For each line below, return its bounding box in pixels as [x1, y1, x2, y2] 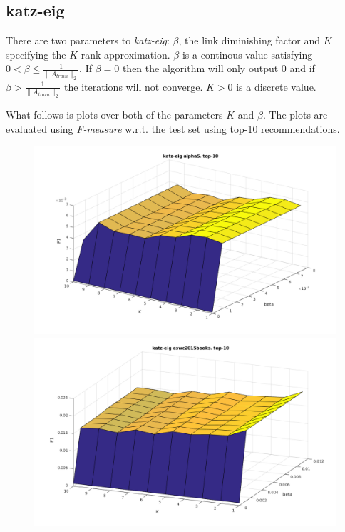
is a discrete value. [236, 79, 316, 94]
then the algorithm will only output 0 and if [122, 61, 315, 76]
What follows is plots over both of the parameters [6, 106, 223, 121]
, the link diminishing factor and [178, 33, 321, 48]
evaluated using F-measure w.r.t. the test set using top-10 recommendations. [6, 121, 340, 136]
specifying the [6, 46, 66, 61]
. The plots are [262, 106, 328, 121]
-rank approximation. [78, 46, 170, 61]
